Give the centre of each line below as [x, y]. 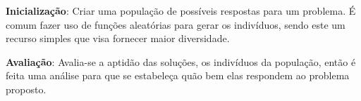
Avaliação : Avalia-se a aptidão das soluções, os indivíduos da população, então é [181, 61]
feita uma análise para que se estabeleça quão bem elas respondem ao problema [178, 75]
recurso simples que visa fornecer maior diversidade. [118, 38]
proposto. [26, 89]
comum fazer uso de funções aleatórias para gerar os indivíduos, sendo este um [176, 24]
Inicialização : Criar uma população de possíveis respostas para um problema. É [181, 11]
